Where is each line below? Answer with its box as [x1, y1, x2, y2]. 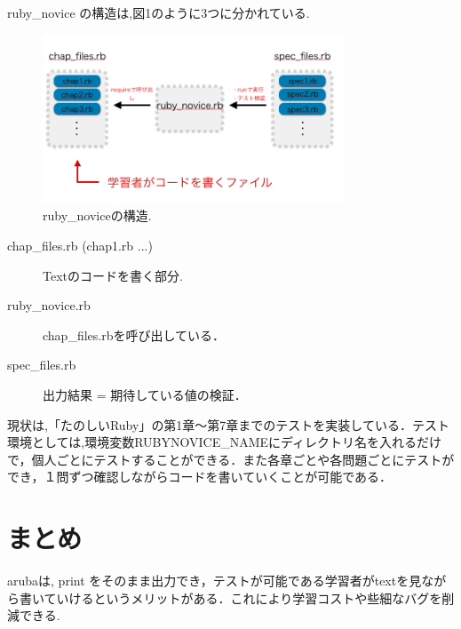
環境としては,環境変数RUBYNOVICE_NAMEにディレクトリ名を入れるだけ [7, 433, 442, 451]
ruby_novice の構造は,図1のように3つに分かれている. [7, 4, 310, 21]
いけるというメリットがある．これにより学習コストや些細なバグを [56, 588, 442, 607]
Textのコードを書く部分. [43, 266, 183, 284]
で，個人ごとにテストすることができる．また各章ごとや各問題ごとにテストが [7, 450, 455, 468]
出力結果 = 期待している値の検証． [43, 385, 247, 403]
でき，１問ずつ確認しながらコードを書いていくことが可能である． [7, 467, 393, 486]
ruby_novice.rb [7, 296, 91, 314]
